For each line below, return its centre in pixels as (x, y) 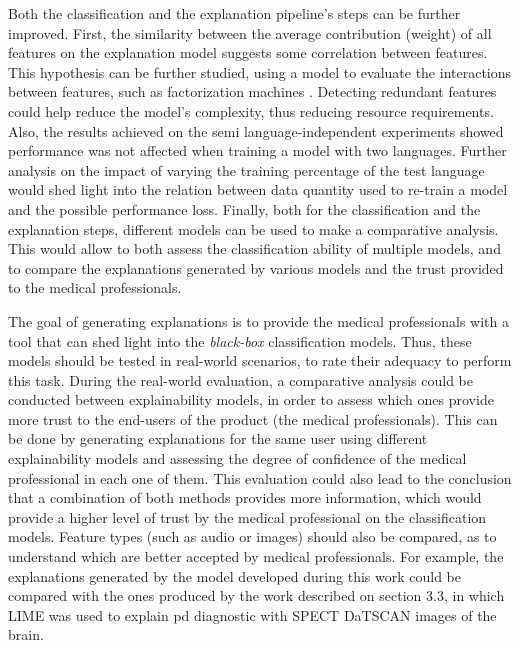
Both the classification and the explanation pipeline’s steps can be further (234, 13)
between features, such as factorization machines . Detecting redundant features (252, 91)
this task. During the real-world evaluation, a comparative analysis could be (241, 379)
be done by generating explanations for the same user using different (218, 438)
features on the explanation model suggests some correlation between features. (248, 52)
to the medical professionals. (95, 287)
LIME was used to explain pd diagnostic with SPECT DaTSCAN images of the (252, 614)
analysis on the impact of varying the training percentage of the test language (246, 169)
